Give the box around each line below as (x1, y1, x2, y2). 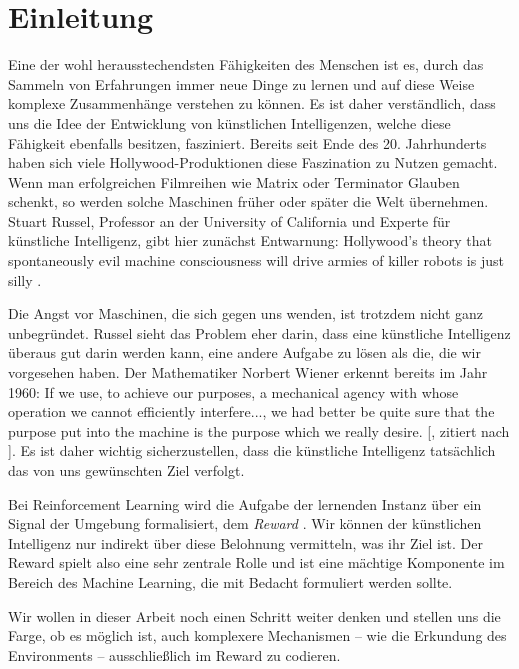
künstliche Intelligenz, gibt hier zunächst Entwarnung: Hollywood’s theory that (8, 230, 492, 251)
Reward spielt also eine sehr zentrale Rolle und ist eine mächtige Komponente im (8, 552, 505, 573)
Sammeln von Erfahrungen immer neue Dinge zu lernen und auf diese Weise (8, 73, 475, 94)
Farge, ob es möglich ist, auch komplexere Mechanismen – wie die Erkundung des (8, 625, 507, 646)
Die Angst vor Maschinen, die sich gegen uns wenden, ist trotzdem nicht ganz (8, 303, 484, 324)
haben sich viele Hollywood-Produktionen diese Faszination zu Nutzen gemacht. (8, 152, 498, 173)
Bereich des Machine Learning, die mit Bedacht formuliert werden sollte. (8, 571, 453, 592)
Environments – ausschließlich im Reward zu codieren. (8, 644, 341, 665)
